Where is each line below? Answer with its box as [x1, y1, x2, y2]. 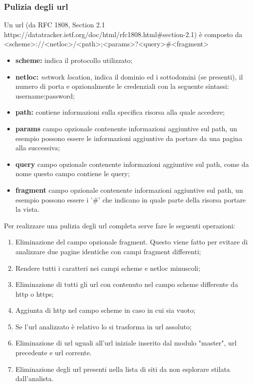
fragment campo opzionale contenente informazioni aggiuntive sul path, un [15, 184, 243, 195]
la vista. [15, 204, 40, 214]
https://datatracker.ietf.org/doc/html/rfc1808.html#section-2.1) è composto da [4, 29, 243, 39]
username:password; [15, 90, 75, 101]
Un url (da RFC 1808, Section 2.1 [4, 20, 105, 30]
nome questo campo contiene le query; [15, 168, 130, 179]
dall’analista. [15, 373, 54, 384]
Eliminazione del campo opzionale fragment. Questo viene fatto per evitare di [15, 237, 248, 247]
